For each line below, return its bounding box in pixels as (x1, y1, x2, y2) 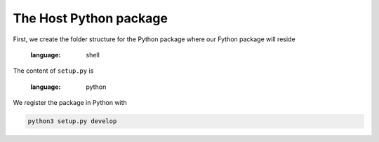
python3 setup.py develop (27, 118, 117, 125)
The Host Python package (13, 10, 168, 26)
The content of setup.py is (13, 66, 94, 75)
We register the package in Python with (13, 99, 128, 107)
